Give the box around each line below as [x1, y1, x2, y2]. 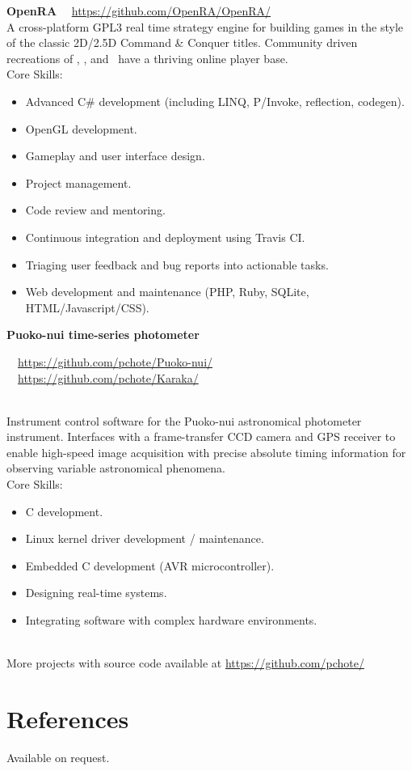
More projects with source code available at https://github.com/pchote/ [6, 655, 364, 671]
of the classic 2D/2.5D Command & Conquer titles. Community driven [6, 34, 358, 51]
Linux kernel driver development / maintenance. [25, 530, 264, 547]
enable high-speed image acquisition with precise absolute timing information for [6, 443, 406, 460]
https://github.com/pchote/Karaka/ [18, 369, 199, 386]
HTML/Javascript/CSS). [25, 299, 149, 316]
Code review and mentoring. [25, 201, 166, 218]
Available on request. [6, 748, 110, 765]
